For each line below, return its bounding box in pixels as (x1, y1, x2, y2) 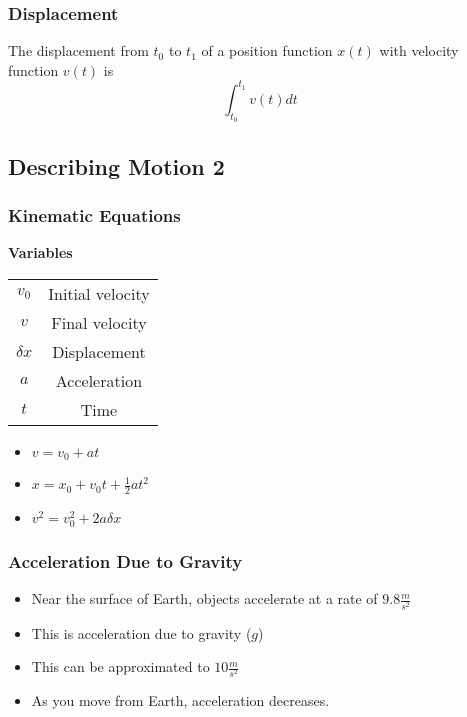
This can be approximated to (31, 656, 210, 677)
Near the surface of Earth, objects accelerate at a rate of (31, 588, 378, 609)
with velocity (379, 40, 459, 61)
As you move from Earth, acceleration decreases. (31, 690, 330, 711)
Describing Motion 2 (8, 150, 225, 181)
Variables (8, 242, 73, 263)
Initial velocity (48, 281, 150, 305)
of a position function (201, 40, 333, 61)
